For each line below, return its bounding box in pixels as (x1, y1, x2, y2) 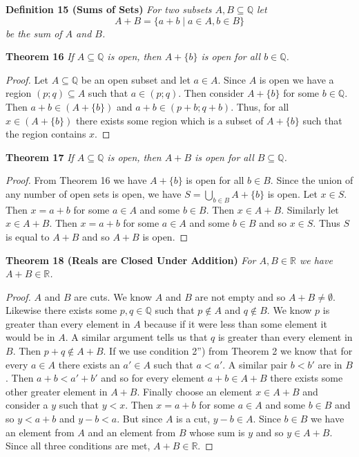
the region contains (6, 127, 86, 141)
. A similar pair (222, 357, 288, 371)
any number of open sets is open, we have (6, 186, 182, 200)
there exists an (58, 357, 120, 371)
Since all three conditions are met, (6, 438, 151, 453)
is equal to (6, 229, 50, 243)
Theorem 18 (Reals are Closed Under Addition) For (6, 252, 256, 267)
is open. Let (267, 186, 318, 200)
